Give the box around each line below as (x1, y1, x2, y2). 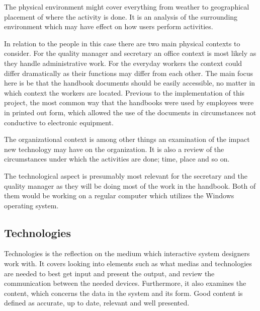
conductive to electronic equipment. (4, 117, 114, 127)
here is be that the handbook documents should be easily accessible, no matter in (4, 77, 255, 88)
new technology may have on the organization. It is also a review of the (4, 143, 224, 154)
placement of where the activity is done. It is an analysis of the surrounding (4, 11, 238, 22)
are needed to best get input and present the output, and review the (4, 268, 215, 278)
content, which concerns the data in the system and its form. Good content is (4, 287, 243, 298)
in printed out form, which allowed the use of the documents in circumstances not (4, 107, 256, 117)
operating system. (4, 200, 59, 210)
